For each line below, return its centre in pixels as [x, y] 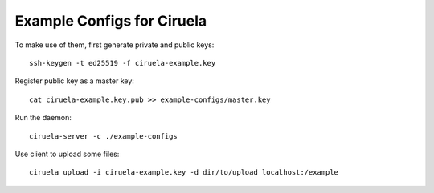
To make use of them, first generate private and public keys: [115, 45]
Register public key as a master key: [74, 81]
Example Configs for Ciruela [111, 21]
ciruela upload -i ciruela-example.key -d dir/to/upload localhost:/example [184, 173]
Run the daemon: [43, 118]
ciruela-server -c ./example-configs [104, 136]
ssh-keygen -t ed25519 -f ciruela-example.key [123, 63]
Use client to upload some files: [67, 154]
